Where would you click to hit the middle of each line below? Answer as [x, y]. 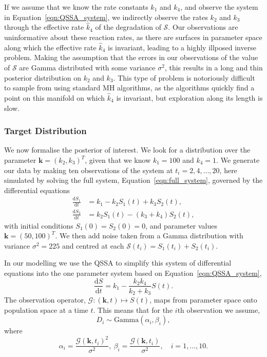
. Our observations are [203, 27]
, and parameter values [181, 225]
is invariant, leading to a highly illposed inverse [182, 47]
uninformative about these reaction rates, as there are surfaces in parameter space [133, 37]
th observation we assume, [219, 309]
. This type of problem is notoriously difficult [184, 77]
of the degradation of [128, 27]
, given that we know [118, 160]
